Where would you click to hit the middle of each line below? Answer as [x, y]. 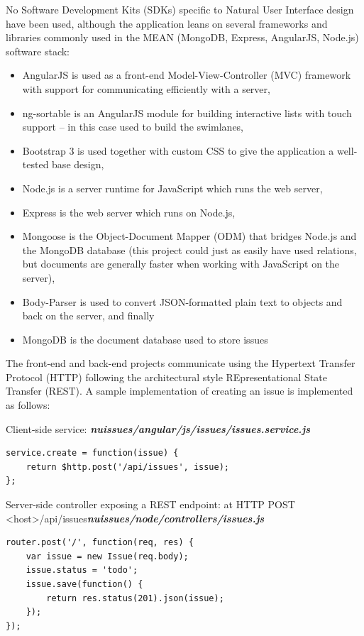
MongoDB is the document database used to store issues [145, 339]
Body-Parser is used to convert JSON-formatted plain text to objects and [182, 301]
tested [35, 164]
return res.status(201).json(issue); [135, 598]
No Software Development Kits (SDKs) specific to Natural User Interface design [180, 9]
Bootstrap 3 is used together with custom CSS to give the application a [178, 150]
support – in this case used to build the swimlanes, [133, 127]
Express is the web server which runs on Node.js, [129, 212]
